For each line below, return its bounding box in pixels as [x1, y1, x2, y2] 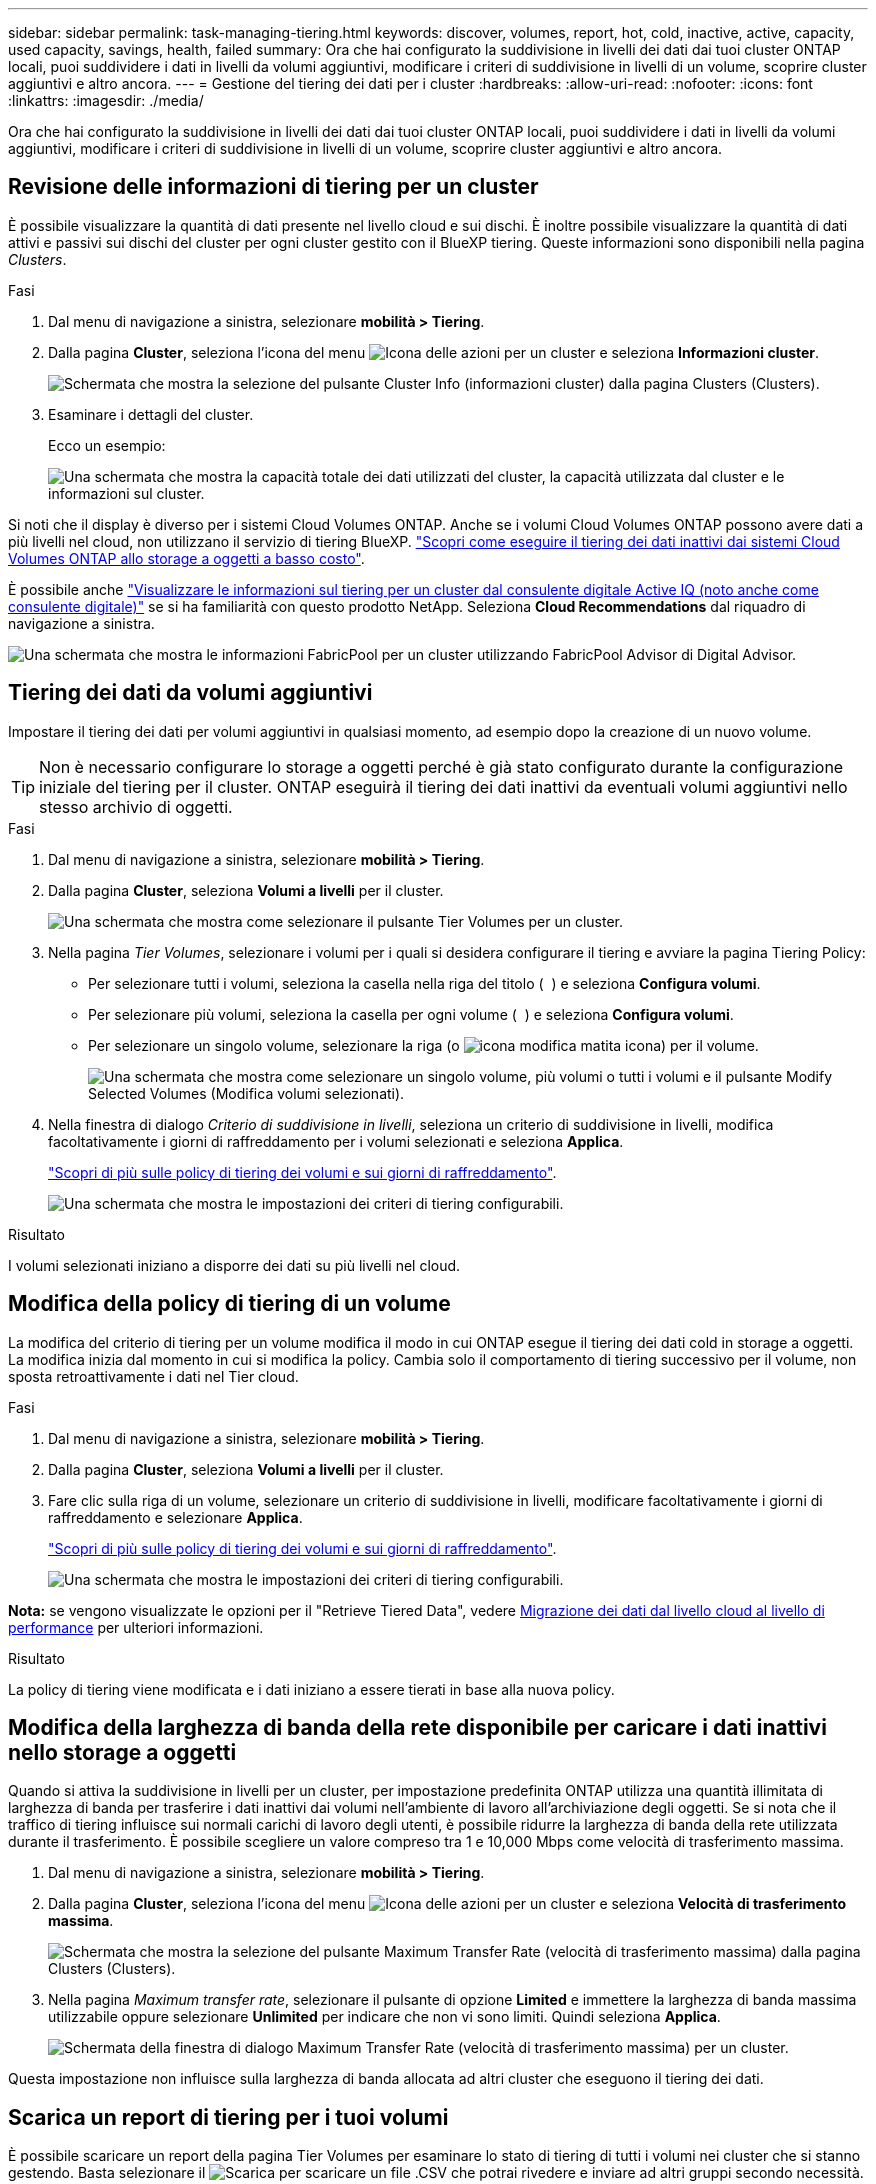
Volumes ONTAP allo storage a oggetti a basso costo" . [8, 549, 365, 567]
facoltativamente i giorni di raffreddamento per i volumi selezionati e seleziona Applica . [48, 1132, 624, 1150]
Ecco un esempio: [48, 436, 166, 454]
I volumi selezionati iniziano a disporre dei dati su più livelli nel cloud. [8, 1256, 461, 1274]
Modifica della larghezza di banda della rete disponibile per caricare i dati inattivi [8, 1714, 827, 1740]
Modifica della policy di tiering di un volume [8, 1291, 451, 1317]
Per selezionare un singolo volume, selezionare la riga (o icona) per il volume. [88, 1036, 759, 1054]
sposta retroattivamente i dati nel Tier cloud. [8, 1367, 299, 1385]
